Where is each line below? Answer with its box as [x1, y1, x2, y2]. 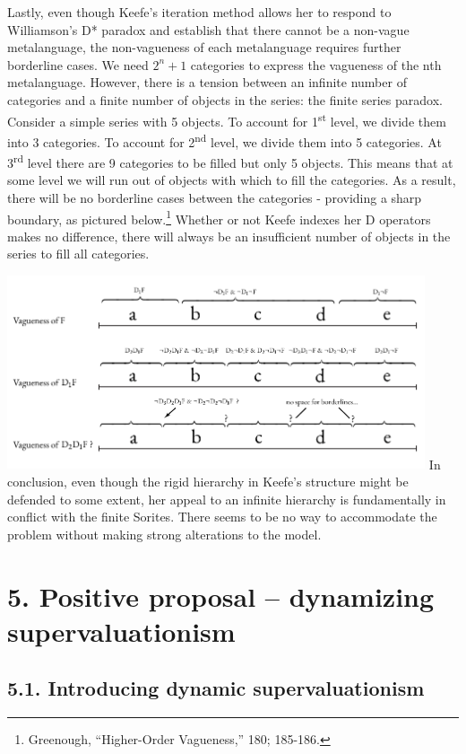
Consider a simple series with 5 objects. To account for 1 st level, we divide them [7, 109, 446, 130]
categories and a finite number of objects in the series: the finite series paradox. [7, 90, 443, 109]
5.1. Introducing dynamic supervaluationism [7, 674, 425, 702]
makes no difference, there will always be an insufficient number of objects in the [7, 226, 451, 245]
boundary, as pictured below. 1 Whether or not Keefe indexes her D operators [7, 206, 431, 228]
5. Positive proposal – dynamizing [7, 577, 435, 614]
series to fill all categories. [7, 244, 150, 263]
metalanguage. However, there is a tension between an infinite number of [7, 73, 407, 92]
